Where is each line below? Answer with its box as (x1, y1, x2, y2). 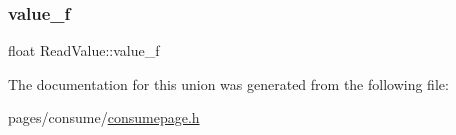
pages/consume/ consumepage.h (8, 107, 200, 128)
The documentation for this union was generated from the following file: (8, 73, 449, 94)
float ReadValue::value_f (8, 40, 160, 61)
